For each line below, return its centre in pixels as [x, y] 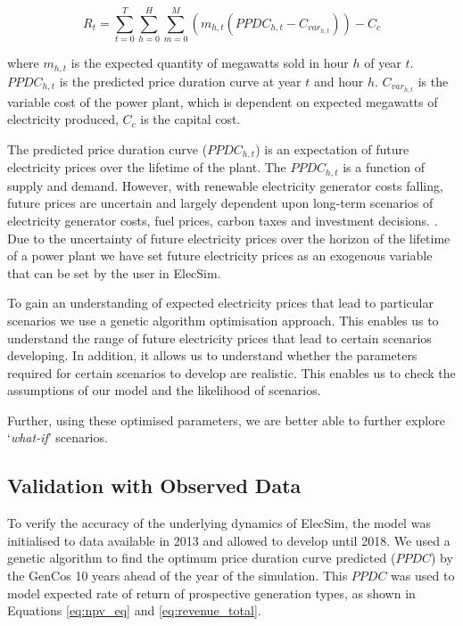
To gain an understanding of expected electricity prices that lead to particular [220, 303]
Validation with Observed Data [154, 486]
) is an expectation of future [332, 148]
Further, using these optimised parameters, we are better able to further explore [226, 420]
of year [383, 63]
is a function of [384, 167]
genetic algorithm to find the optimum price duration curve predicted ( [202, 558]
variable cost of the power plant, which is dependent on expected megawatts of [223, 101]
